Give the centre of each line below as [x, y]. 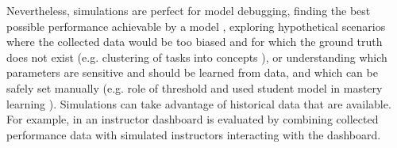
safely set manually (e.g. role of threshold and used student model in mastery [195, 87]
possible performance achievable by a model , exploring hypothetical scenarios [196, 26]
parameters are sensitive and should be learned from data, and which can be [192, 72]
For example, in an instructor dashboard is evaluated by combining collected [193, 119]
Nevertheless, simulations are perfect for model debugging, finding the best [189, 10]
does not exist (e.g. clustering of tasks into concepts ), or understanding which [197, 57]
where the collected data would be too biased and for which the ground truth [195, 42]
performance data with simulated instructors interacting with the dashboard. [194, 134]
